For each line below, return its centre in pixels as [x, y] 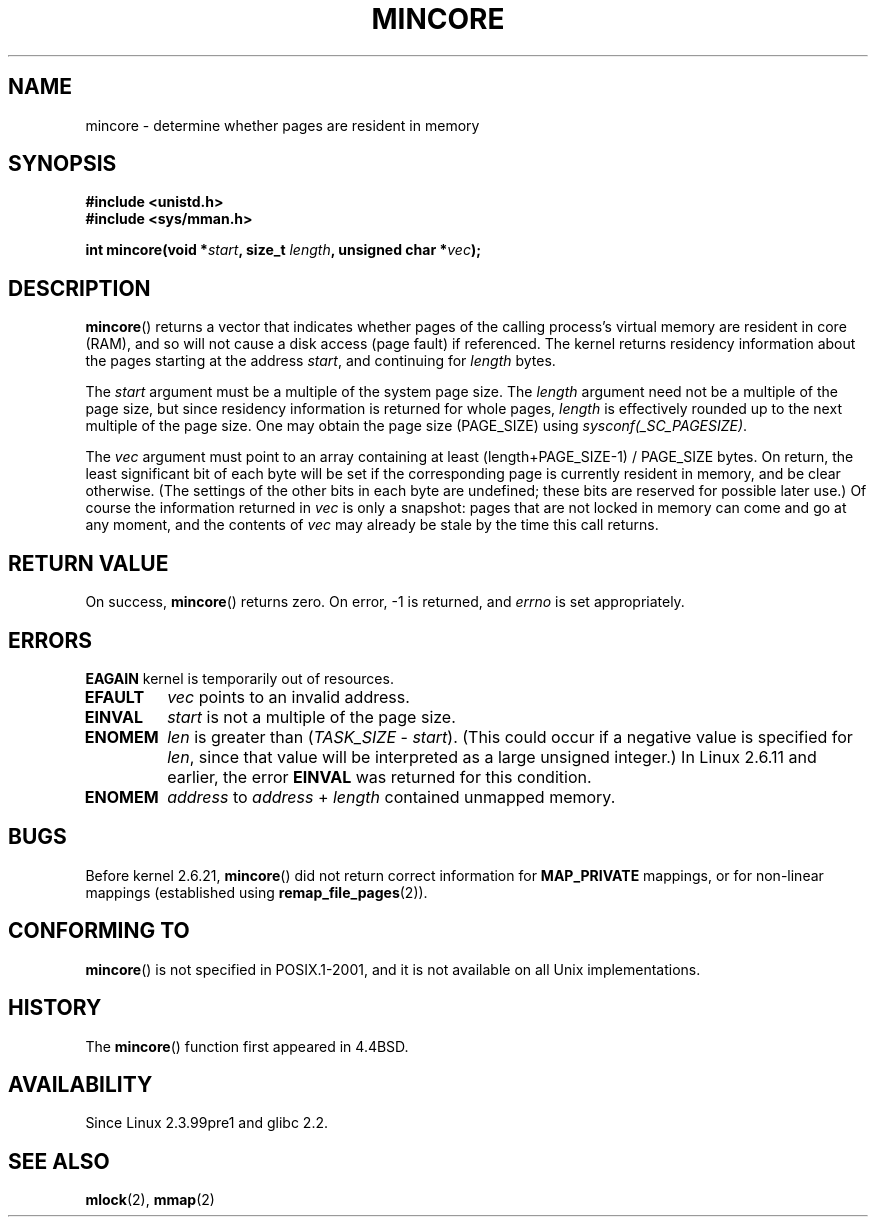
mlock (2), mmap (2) [150, 1200]
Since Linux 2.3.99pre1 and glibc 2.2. [206, 1123]
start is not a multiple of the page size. [311, 716]
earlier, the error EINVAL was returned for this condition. [379, 776]
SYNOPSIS [62, 164]
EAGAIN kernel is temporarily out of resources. [239, 678]
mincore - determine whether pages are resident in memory [282, 125]
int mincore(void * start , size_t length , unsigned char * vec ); [283, 250]
